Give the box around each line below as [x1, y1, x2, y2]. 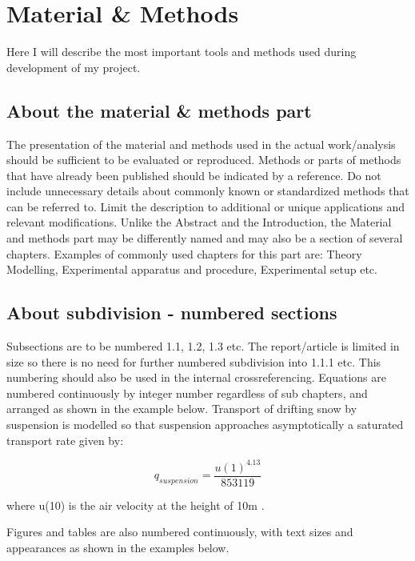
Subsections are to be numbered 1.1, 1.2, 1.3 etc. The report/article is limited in [6, 338, 400, 355]
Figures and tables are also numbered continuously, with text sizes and [6, 523, 353, 540]
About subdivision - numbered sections [6, 300, 337, 325]
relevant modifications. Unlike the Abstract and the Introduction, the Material [6, 214, 392, 230]
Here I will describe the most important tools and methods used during [6, 43, 357, 60]
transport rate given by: [6, 431, 124, 448]
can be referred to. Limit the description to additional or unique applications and [6, 198, 405, 214]
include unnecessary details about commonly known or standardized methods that [6, 182, 409, 199]
